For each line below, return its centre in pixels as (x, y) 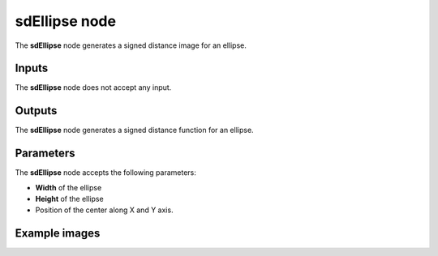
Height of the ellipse (70, 199)
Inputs (32, 68)
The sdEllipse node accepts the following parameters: (105, 173)
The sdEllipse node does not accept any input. (93, 87)
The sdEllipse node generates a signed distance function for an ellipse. (135, 130)
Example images (58, 234)
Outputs (36, 111)
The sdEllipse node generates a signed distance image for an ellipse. (131, 45)
